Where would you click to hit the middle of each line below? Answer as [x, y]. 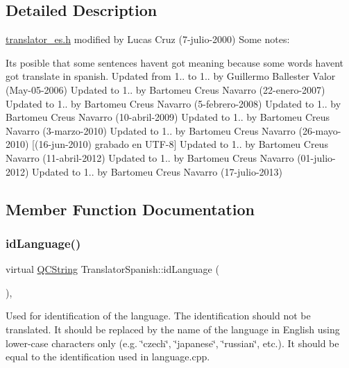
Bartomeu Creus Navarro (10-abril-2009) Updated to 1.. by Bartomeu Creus [168, 117]
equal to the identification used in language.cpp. [108, 357]
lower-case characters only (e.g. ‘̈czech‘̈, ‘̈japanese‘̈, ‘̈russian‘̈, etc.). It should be [172, 343]
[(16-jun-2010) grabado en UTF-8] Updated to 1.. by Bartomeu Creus [180, 144]
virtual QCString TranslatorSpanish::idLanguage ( [112, 269]
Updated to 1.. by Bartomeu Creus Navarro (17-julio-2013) [158, 171]
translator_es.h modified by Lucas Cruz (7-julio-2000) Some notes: [148, 39]
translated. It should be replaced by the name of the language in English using [173, 329]
